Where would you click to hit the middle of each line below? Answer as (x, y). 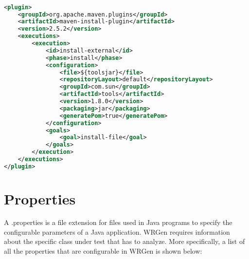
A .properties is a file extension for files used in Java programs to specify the (118, 222)
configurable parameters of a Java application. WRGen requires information (117, 231)
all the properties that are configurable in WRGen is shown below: (103, 250)
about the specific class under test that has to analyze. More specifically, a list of (124, 241)
